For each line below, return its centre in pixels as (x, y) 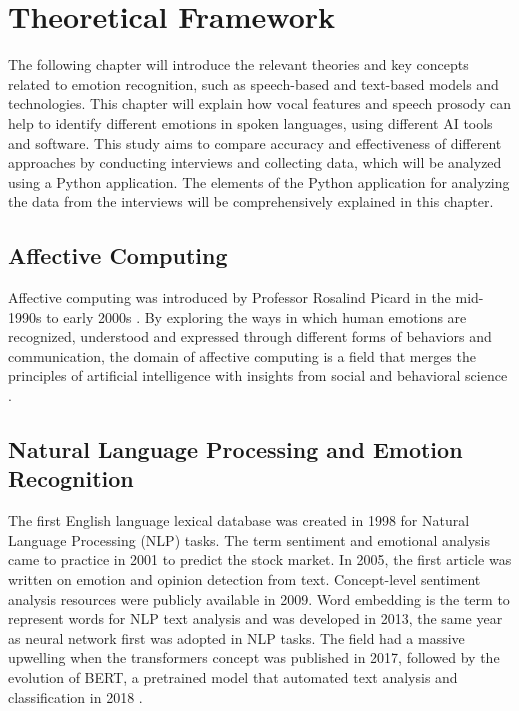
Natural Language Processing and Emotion (235, 449)
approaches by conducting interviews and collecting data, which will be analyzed (255, 162)
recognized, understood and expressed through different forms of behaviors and (250, 336)
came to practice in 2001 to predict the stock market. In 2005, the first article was (260, 559)
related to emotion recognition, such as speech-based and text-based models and (253, 83)
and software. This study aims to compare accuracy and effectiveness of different (255, 142)
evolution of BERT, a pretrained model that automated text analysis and (233, 676)
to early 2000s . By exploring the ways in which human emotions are (256, 316)
